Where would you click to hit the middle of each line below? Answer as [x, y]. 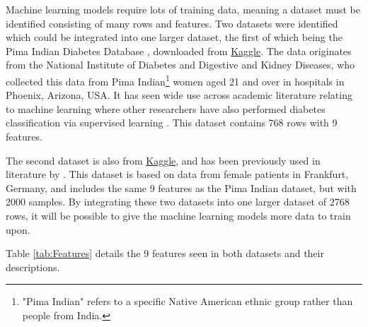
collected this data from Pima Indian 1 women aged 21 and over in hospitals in [175, 80]
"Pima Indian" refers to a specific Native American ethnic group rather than [188, 301]
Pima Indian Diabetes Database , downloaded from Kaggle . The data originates [179, 50]
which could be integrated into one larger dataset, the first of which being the [174, 37]
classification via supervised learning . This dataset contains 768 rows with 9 [172, 123]
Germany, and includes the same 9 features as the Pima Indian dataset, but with [181, 188]
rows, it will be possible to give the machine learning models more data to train [178, 215]
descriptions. [33, 267]
